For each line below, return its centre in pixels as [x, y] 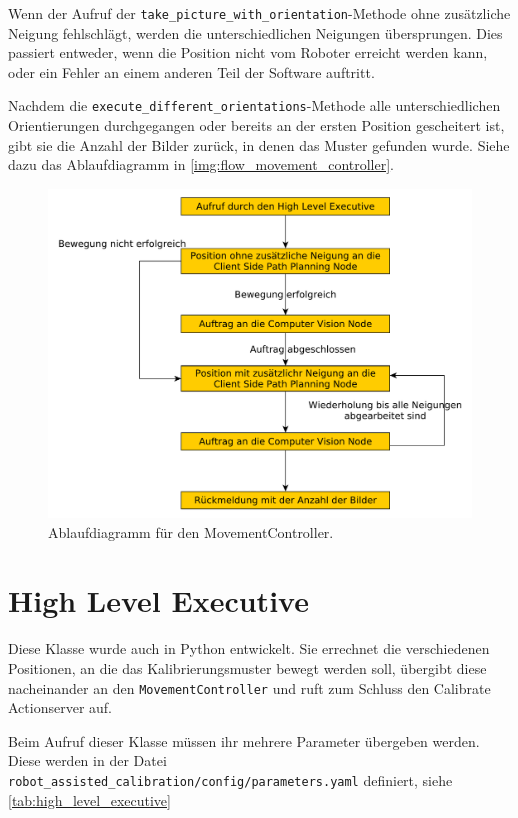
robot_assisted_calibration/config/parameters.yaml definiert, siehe [230, 779]
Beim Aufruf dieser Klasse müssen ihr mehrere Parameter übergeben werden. [244, 740]
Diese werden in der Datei [87, 760]
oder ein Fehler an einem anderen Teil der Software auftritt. [191, 71]
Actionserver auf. [60, 707]
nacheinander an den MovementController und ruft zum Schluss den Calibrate [249, 687]
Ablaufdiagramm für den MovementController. [191, 531]
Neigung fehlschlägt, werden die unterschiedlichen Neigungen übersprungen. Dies [255, 32]
